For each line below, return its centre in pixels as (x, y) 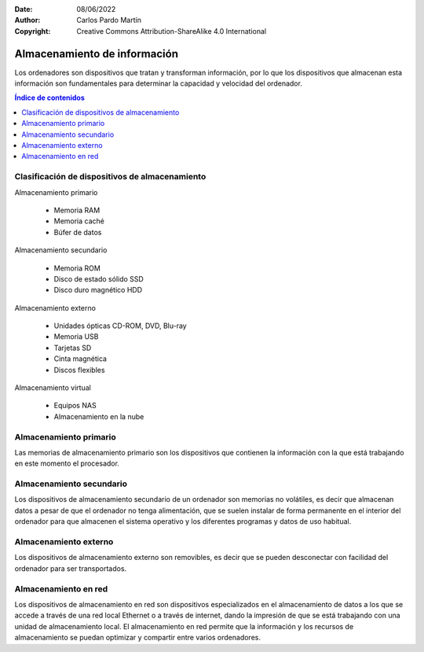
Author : (27, 20)
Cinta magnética (80, 359)
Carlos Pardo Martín (109, 20)
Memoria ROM (77, 268)
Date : (24, 9)
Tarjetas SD (73, 348)
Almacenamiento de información (96, 54)
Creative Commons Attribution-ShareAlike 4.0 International (172, 31)
